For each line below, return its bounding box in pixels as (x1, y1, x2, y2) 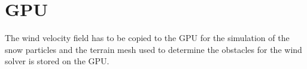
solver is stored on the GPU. (5, 55, 110, 67)
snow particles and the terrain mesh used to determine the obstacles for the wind (5, 43, 302, 55)
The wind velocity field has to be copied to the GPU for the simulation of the (5, 32, 290, 44)
